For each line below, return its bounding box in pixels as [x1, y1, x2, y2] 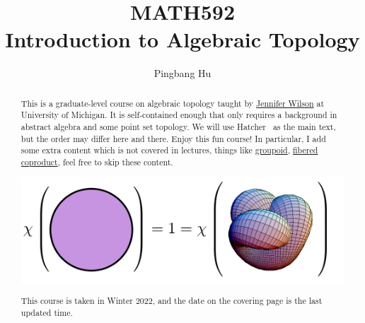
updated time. [21, 306, 73, 318]
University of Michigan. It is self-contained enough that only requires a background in [21, 109, 337, 121]
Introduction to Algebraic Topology [5, 25, 360, 54]
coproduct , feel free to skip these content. [21, 155, 173, 168]
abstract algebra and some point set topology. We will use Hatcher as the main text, [21, 121, 336, 133]
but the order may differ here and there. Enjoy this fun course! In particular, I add [21, 132, 326, 144]
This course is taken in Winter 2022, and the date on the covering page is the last [21, 295, 323, 307]
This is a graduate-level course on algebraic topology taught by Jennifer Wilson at [21, 97, 325, 109]
